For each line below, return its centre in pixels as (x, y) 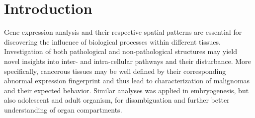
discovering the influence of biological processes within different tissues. (112, 41)
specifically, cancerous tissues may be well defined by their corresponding (115, 71)
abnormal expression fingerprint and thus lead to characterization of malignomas (127, 81)
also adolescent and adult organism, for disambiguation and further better (117, 100)
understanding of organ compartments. (63, 109)
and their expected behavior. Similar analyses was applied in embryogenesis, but (127, 90)
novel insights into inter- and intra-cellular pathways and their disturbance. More (127, 61)
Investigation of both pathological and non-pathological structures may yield (121, 51)
